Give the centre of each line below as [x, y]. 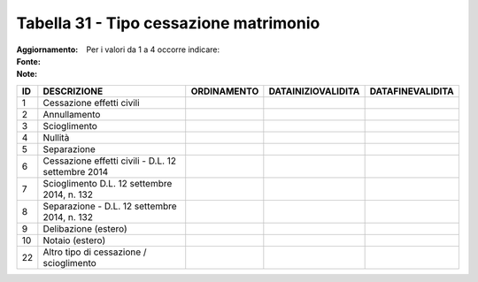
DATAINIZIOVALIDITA [314, 91]
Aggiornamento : [47, 50]
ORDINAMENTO [225, 91]
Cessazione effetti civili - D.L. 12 [110, 161]
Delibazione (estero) [85, 228]
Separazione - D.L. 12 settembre [110, 206]
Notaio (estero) [74, 240]
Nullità [56, 137]
